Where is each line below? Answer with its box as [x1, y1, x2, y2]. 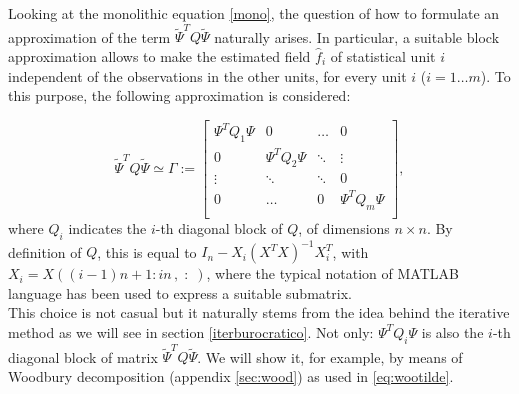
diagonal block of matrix [8, 346, 158, 367]
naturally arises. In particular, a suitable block [214, 26, 500, 47]
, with [332, 241, 369, 262]
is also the [421, 321, 484, 342]
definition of [8, 241, 82, 262]
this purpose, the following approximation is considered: [8, 85, 351, 106]
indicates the [68, 217, 147, 238]
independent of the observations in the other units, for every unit [8, 65, 407, 86]
